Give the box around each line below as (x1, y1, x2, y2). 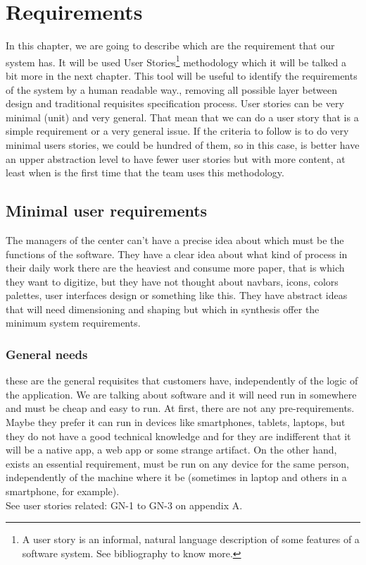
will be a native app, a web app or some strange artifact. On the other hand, (6, 442, 337, 457)
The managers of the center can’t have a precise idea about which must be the (6, 232, 344, 247)
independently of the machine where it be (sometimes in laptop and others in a (6, 470, 347, 485)
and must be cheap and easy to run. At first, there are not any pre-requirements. (6, 401, 355, 415)
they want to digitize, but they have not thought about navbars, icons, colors (6, 274, 339, 288)
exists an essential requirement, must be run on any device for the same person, (6, 456, 349, 470)
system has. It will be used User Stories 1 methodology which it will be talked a (6, 52, 346, 69)
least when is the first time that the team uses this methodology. (6, 165, 284, 180)
